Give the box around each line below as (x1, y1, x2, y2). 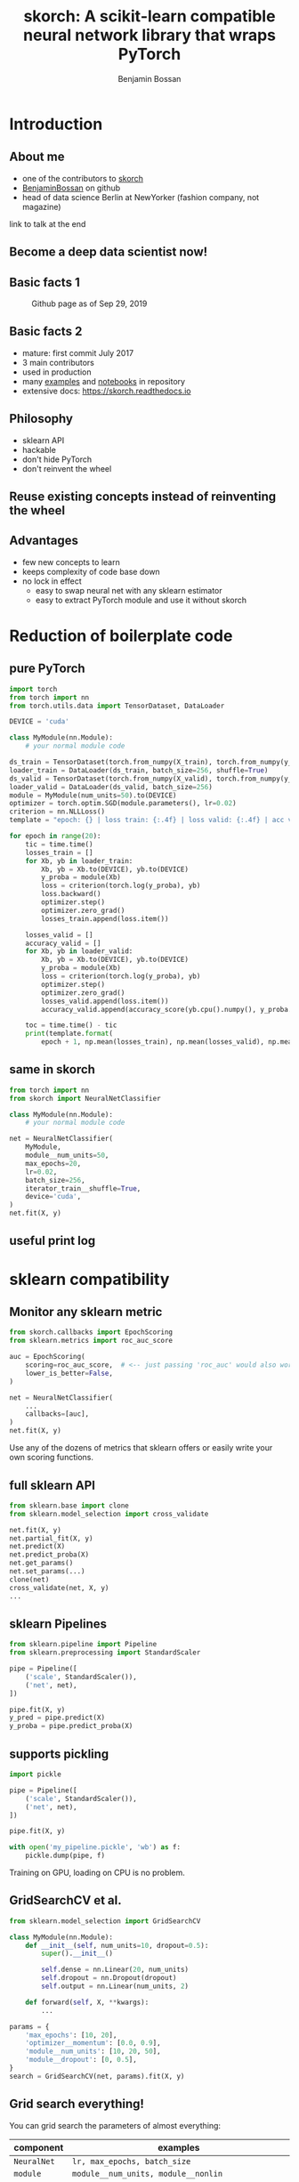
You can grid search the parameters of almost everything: (9, 2120, 221, 2130)
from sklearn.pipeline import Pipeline (9, 1640, 158, 1649)
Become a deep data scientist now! (9, 245, 208, 260)
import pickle (9, 1770, 62, 1779)
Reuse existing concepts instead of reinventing (9, 489, 277, 504)
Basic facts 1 (9, 274, 80, 290)
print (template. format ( (25, 1030, 114, 1038)
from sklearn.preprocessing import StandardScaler (9, 1648, 201, 1657)
